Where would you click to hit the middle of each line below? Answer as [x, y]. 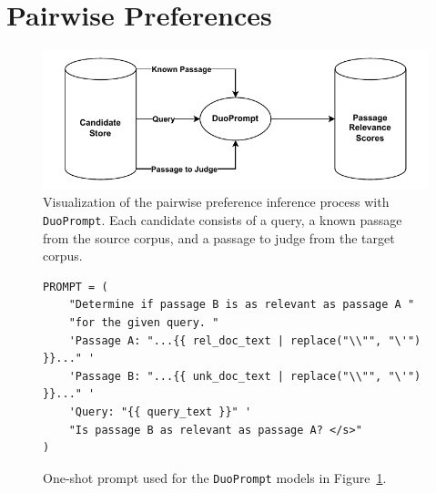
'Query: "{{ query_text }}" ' [160, 411]
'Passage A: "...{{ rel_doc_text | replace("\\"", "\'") [245, 340]
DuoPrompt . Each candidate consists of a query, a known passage [223, 219]
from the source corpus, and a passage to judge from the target [219, 237]
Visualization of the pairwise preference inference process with [216, 202]
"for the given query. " [144, 322]
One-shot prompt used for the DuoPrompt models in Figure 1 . [215, 477]
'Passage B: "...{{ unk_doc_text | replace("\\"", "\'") [245, 376]
